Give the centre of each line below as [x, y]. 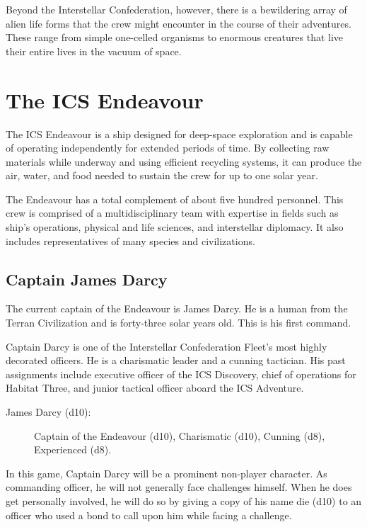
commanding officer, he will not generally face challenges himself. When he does [179, 487]
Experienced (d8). [73, 449]
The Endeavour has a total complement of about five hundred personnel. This [175, 199]
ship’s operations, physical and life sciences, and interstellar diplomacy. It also [175, 227]
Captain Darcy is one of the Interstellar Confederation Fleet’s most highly [167, 346]
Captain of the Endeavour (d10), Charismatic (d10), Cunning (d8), [180, 435]
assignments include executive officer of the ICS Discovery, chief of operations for [181, 374]
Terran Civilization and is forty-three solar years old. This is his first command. [179, 323]
